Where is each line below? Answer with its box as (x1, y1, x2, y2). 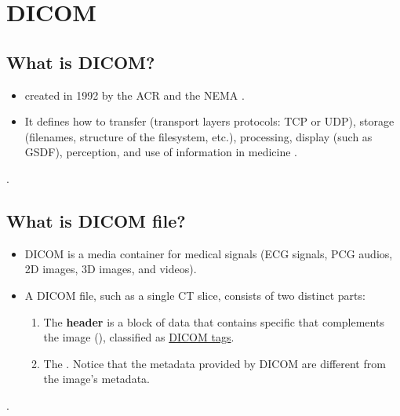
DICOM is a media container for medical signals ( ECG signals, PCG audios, (24, 245, 393, 261)
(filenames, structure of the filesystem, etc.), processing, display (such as (24, 128, 373, 144)
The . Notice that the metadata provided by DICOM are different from (43, 355, 386, 371)
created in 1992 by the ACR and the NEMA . (24, 86, 245, 103)
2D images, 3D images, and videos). (24, 261, 197, 277)
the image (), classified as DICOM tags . (43, 329, 235, 345)
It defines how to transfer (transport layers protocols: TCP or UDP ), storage (24, 113, 395, 130)
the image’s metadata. (43, 370, 150, 387)
